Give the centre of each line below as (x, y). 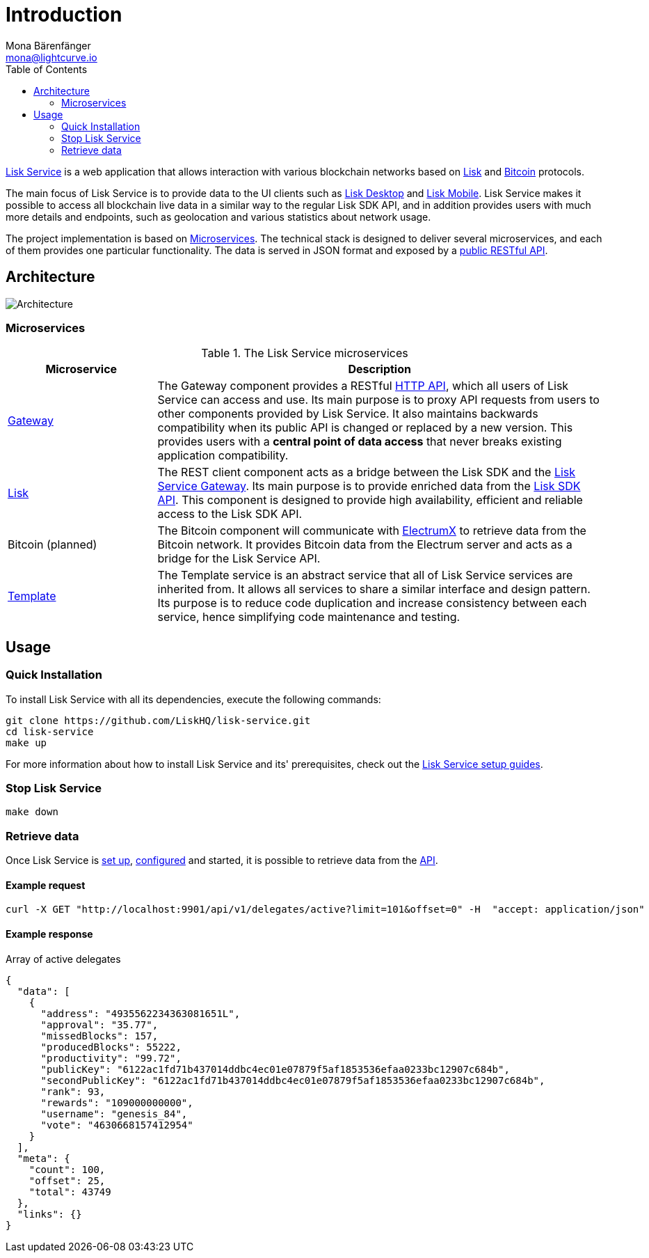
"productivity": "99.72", (111, 1058)
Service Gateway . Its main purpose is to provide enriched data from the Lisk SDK (369, 486)
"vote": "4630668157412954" (117, 1125)
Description (379, 369)
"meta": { (43, 1158)
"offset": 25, (67, 1180)
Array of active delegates (63, 959)
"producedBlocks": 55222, (111, 1047)
